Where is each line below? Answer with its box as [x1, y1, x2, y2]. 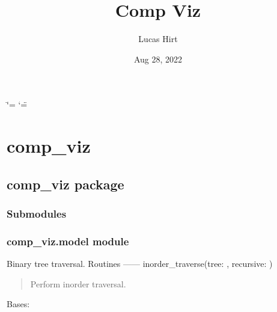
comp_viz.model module [7, 233, 129, 248]
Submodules [7, 206, 67, 221]
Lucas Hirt [138, 32, 178, 45]
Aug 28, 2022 [133, 52, 183, 65]
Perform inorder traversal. [30, 277, 126, 290]
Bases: [7, 298, 30, 310]
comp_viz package [7, 174, 124, 193]
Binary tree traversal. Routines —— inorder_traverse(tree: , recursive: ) [7, 257, 273, 270]
